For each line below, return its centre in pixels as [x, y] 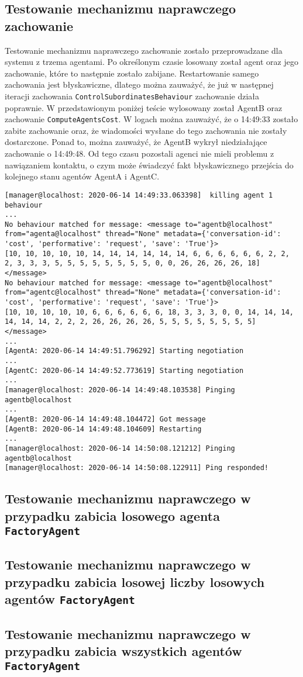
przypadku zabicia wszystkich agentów [123, 650]
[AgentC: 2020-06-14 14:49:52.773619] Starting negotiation [124, 370]
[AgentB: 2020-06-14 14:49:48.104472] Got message [105, 419]
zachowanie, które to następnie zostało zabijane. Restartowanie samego [132, 73]
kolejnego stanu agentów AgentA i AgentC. [82, 176]
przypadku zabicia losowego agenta [112, 515]
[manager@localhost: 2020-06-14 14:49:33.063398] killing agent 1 [139, 195]
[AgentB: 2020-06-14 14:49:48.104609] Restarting [103, 429]
